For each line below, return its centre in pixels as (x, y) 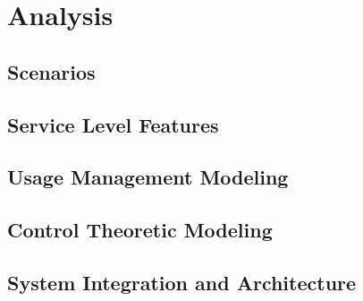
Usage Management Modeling (148, 177)
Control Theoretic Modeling (140, 230)
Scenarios (51, 71)
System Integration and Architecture (182, 282)
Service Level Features (113, 124)
